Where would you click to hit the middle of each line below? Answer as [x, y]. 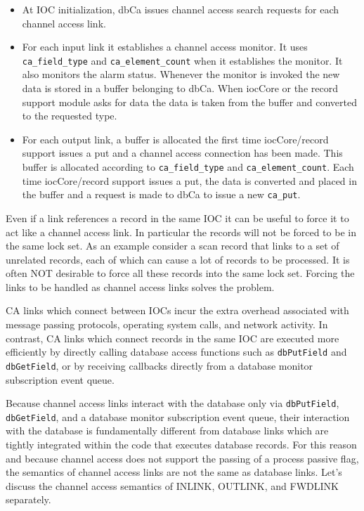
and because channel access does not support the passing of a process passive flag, [182, 458]
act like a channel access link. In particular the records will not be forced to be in [181, 232]
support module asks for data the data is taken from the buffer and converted [189, 102]
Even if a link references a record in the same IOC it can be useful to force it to [177, 218]
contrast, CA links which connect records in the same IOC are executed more [173, 338]
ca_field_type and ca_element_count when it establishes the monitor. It [182, 60]
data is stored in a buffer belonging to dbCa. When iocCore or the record [180, 88]
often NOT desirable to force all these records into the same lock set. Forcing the [180, 273]
